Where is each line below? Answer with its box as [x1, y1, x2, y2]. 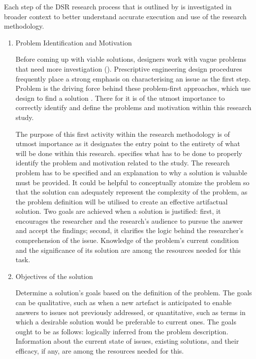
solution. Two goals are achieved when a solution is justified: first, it [15, 206, 221, 216]
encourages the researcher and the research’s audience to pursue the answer [15, 215, 243, 226]
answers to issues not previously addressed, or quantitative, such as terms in [15, 307, 246, 317]
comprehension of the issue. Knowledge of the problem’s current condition [15, 235, 239, 245]
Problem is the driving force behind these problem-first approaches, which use [15, 83, 251, 93]
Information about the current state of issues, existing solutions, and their [15, 336, 239, 346]
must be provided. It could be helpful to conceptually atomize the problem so [15, 177, 250, 187]
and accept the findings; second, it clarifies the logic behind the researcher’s [15, 225, 244, 236]
